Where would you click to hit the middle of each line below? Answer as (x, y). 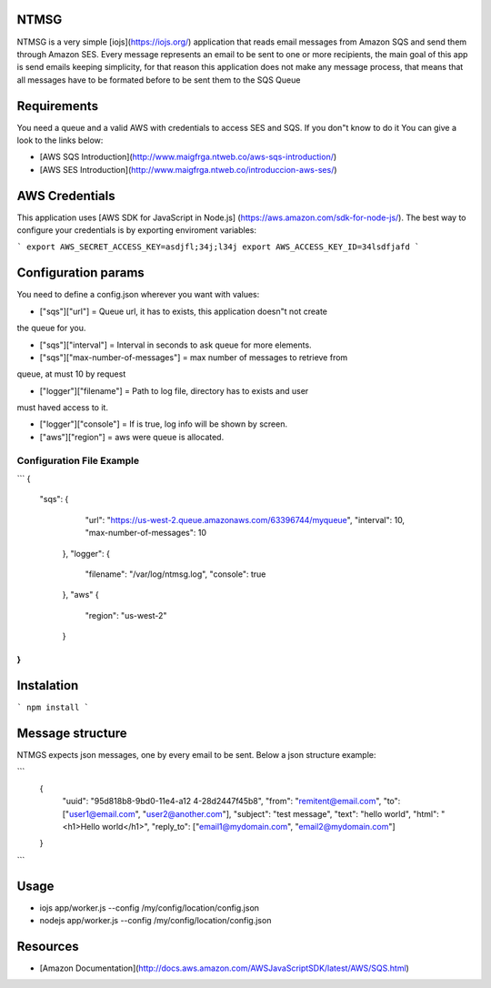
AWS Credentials (66, 196)
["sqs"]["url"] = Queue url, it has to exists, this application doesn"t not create (183, 311)
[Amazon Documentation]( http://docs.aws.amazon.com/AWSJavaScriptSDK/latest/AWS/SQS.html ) (224, 968)
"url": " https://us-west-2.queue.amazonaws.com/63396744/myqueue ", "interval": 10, (245, 519)
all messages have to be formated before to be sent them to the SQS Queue (159, 80)
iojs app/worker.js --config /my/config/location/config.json (149, 907)
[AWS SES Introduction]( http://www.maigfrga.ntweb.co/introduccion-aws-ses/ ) (188, 169)
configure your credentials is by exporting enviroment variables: (137, 230)
